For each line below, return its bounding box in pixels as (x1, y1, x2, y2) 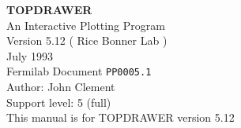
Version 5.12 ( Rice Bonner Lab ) (6, 32, 168, 49)
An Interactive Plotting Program (6, 16, 165, 33)
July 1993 (6, 47, 53, 64)
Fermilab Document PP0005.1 (6, 63, 152, 79)
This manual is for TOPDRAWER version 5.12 (6, 109, 235, 126)
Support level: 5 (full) (6, 93, 111, 110)
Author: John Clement (6, 79, 115, 95)
